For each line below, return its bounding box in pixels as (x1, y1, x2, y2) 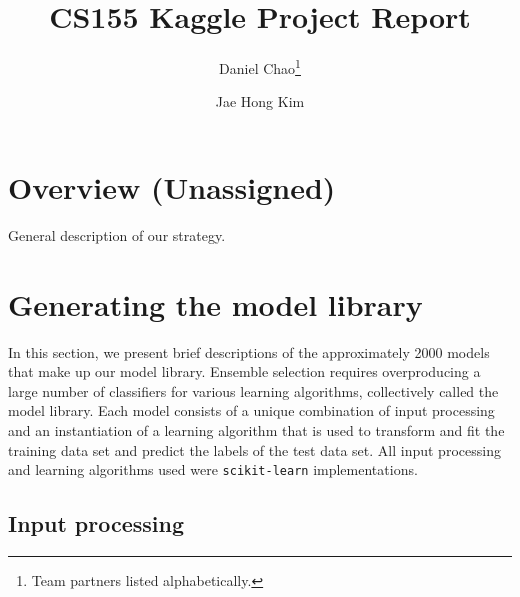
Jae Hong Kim (215, 91, 305, 112)
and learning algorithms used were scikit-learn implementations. (8, 459, 418, 480)
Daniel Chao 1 (219, 55, 301, 78)
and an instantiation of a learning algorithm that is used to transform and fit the (8, 420, 505, 440)
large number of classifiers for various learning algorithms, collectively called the (8, 380, 499, 401)
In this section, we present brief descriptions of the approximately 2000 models (8, 341, 490, 362)
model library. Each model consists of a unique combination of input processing (8, 400, 495, 421)
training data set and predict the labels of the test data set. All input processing (8, 439, 501, 460)
